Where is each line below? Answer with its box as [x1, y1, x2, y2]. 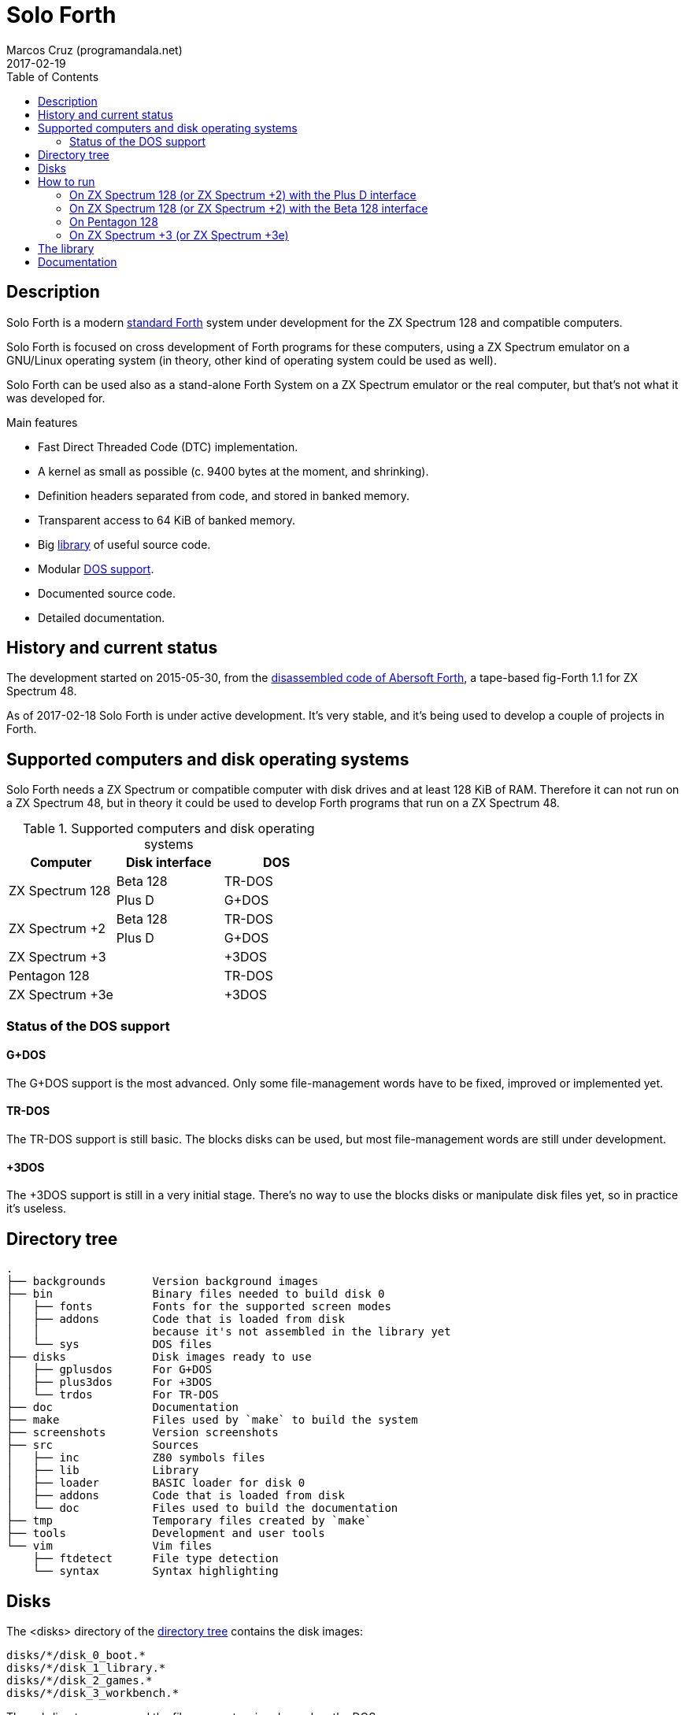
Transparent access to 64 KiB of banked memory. [38, 513, 296, 527]
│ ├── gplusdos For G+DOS [6, 1363, 213, 1376]
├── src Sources [6, 1439, 199, 1452]
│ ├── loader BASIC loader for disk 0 [6, 1476, 305, 1490]
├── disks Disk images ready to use [6, 1350, 312, 1364]
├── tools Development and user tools [6, 1527, 325, 1540]
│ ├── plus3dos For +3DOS [6, 1376, 213, 1389]
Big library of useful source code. [38, 537, 211, 551]
